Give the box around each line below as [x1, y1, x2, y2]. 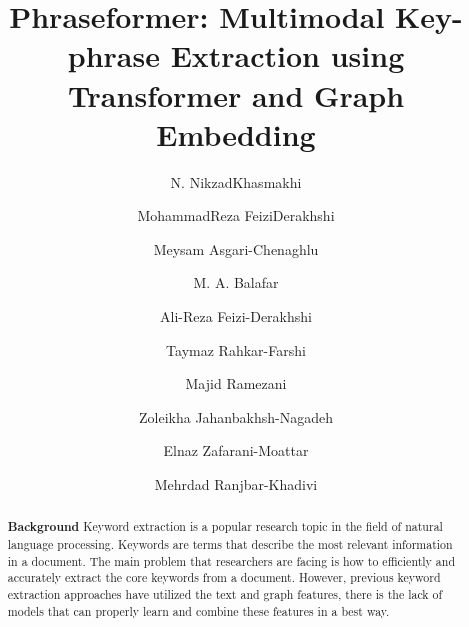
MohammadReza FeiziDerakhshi [137, 205, 335, 226]
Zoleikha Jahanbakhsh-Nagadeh [139, 406, 333, 427]
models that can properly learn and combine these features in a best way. [7, 602, 390, 619]
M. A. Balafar [193, 272, 279, 293]
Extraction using [170, 35, 405, 76]
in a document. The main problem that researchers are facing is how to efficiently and [7, 552, 456, 569]
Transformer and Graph [67, 74, 405, 115]
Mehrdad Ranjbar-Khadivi [154, 474, 318, 495]
